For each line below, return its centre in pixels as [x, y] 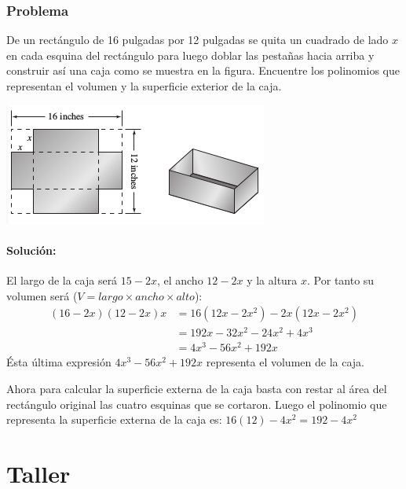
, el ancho [180, 279]
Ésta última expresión [59, 362]
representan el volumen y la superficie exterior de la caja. [144, 86]
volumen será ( [42, 295]
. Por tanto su [341, 279]
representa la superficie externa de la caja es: [114, 419]
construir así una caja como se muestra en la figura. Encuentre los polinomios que [203, 70]
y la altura [272, 279]
